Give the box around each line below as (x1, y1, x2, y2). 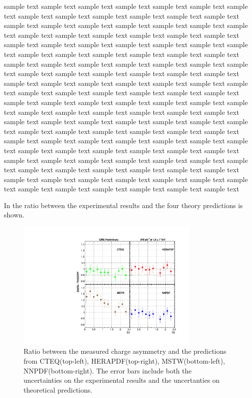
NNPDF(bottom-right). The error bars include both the (24, 365, 192, 375)
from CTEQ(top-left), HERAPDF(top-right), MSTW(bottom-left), (24, 355, 225, 366)
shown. (4, 210, 25, 220)
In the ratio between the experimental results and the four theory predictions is (4, 200, 243, 210)
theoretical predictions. (24, 384, 93, 395)
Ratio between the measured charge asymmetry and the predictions (24, 346, 227, 356)
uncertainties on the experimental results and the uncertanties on (24, 375, 220, 385)
